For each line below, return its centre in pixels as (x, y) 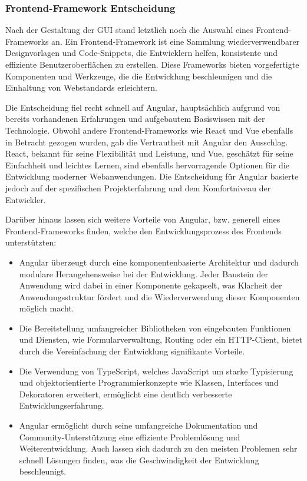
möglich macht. (47, 308)
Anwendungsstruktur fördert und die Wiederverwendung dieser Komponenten (159, 296)
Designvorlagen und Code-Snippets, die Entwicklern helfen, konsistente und (142, 53)
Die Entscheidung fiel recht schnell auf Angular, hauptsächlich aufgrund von (143, 107)
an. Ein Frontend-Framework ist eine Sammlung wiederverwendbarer (176, 41)
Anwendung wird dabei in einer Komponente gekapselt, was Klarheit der (151, 285)
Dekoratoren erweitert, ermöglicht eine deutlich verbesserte (126, 394)
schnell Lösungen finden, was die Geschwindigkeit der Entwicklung (139, 460)
